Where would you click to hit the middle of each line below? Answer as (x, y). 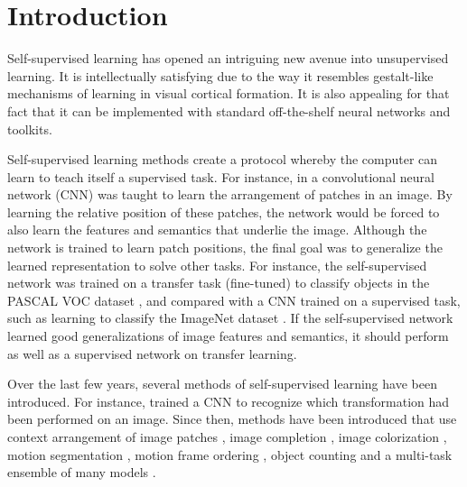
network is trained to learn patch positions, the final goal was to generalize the (225, 248)
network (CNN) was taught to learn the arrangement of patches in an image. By (230, 194)
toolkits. (30, 129)
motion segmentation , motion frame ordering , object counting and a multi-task (230, 454)
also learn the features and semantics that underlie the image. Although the (217, 230)
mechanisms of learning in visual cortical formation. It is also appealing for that (229, 93)
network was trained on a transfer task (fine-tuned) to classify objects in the (219, 283)
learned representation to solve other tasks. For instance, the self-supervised (217, 265)
